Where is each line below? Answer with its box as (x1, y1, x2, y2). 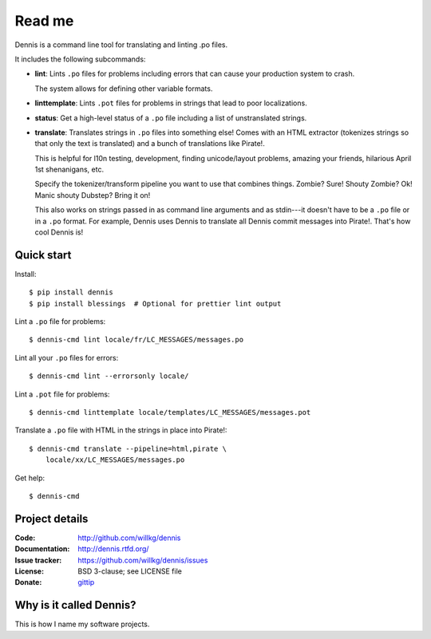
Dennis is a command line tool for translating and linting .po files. (14, 40, 228, 49)
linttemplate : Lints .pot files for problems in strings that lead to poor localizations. (34, 98, 307, 108)
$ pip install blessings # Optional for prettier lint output (29, 299, 282, 308)
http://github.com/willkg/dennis (77, 533, 181, 542)
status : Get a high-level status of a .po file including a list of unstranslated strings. (34, 112, 307, 123)
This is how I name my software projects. (14, 619, 150, 629)
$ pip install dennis (29, 288, 113, 297)
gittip (77, 578, 95, 587)
